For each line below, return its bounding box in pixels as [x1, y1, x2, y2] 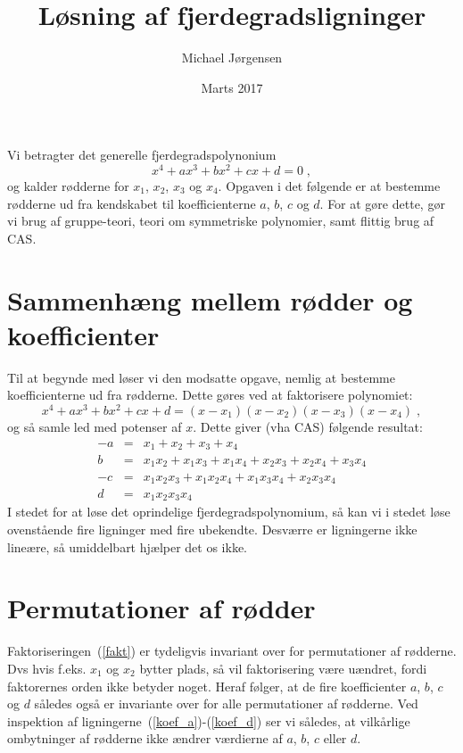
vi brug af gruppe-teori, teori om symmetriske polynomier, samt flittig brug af [7, 211, 434, 230]
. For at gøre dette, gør [319, 194, 445, 212]
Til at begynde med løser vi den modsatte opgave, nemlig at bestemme [7, 368, 395, 386]
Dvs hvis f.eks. [7, 658, 87, 677]
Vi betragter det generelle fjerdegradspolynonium [7, 145, 277, 164]
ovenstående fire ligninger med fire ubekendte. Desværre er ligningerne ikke [7, 520, 418, 539]
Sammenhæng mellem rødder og [7, 281, 413, 318]
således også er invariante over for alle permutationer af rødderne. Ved [34, 694, 418, 713]
